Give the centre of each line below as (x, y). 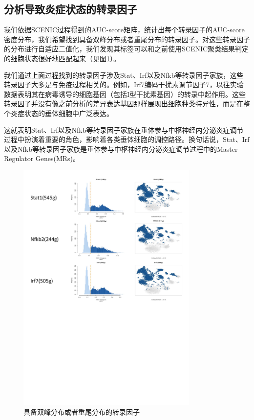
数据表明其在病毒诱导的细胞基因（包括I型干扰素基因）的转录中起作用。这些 (125, 94)
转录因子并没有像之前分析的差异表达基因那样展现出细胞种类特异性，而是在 (124, 104)
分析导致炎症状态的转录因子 (71, 9)
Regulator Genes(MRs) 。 (42, 158)
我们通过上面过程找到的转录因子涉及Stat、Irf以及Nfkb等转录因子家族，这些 (124, 75)
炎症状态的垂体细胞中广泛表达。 (62, 113)
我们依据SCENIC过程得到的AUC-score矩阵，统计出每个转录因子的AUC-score (124, 30)
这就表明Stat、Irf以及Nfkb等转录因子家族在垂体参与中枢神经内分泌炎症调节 (124, 129)
